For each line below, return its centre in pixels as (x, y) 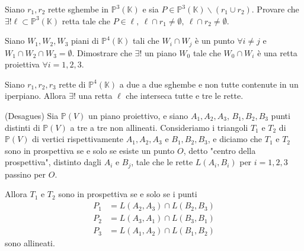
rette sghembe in (79, 9)
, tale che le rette (162, 162)
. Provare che (275, 9)
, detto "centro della (220, 150)
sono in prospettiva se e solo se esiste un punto (90, 150)
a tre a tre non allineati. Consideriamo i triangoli (159, 127)
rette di (72, 84)
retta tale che (86, 20)
